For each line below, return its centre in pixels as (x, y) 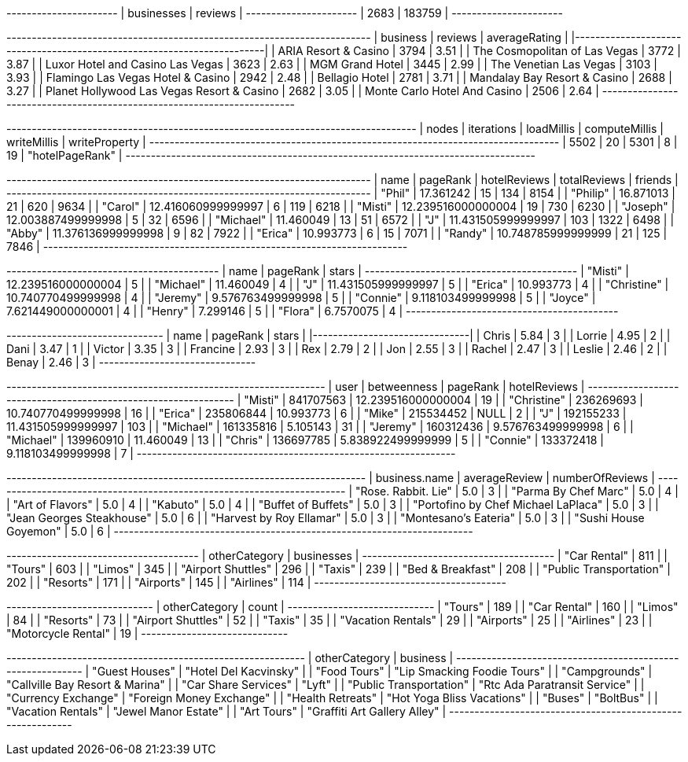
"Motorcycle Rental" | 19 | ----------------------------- (147, 633)
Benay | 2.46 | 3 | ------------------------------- (131, 362)
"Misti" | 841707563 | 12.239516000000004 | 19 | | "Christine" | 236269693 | (443, 400)
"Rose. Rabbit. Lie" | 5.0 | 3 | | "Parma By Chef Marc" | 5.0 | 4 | (517, 491)
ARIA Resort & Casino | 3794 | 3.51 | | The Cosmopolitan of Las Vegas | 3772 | (479, 51)
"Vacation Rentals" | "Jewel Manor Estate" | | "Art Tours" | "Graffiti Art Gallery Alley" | (226, 711)
